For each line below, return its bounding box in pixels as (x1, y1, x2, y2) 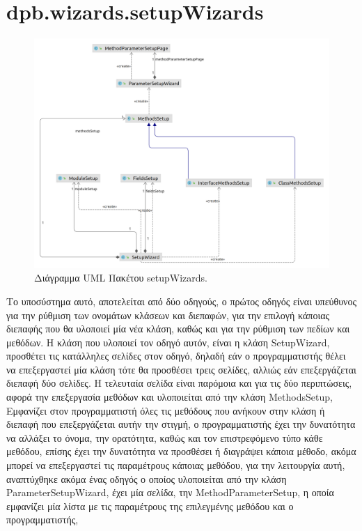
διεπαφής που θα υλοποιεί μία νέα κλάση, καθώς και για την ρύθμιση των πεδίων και (6, 321, 350, 336)
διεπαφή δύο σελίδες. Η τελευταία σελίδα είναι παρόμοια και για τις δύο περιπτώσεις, (6, 376, 352, 390)
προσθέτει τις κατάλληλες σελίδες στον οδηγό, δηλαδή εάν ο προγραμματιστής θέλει (6, 348, 346, 363)
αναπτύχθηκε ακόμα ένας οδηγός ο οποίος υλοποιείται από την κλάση (6, 471, 287, 486)
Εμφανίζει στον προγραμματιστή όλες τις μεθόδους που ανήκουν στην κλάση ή (6, 403, 325, 417)
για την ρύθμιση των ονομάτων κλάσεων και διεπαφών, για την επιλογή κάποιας (6, 307, 330, 322)
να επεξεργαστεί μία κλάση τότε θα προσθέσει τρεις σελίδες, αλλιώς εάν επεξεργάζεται (6, 362, 356, 376)
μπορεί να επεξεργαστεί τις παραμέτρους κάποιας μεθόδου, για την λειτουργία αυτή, (6, 458, 345, 472)
